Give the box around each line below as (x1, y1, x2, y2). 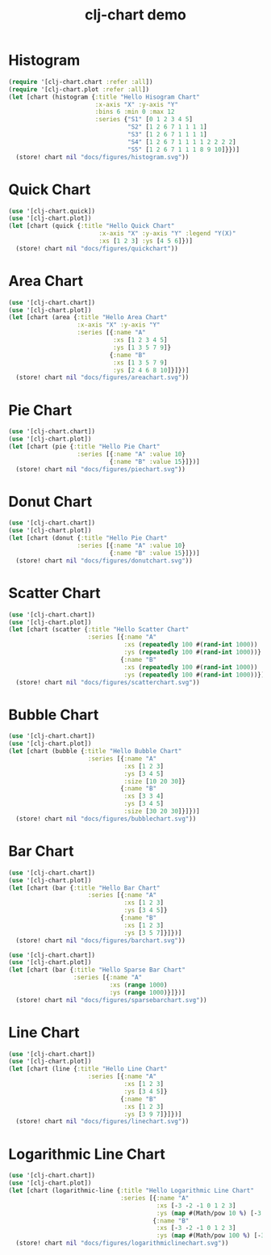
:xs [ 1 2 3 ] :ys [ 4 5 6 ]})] (98, 237, 194, 245)
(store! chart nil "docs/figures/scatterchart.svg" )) (15, 678, 200, 686)
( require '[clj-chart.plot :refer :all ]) (8, 85, 150, 94)
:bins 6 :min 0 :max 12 (94, 107, 175, 116)
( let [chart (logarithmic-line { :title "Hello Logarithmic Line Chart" (8, 1186, 254, 1194)
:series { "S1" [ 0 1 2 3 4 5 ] (94, 116, 194, 124)
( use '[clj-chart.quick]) (8, 207, 95, 215)
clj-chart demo (84, 6, 187, 24)
